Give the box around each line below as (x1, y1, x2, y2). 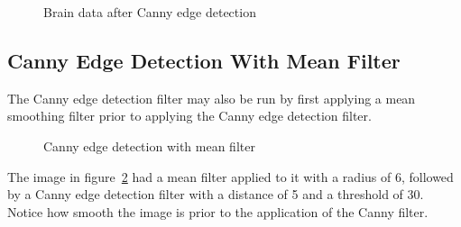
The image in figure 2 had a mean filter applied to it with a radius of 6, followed (7, 167, 454, 186)
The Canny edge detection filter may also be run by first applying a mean (7, 88, 416, 107)
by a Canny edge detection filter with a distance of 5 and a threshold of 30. (7, 185, 424, 204)
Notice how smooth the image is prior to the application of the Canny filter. (7, 202, 429, 221)
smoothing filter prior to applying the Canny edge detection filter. (7, 106, 372, 125)
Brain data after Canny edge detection (43, 3, 256, 21)
